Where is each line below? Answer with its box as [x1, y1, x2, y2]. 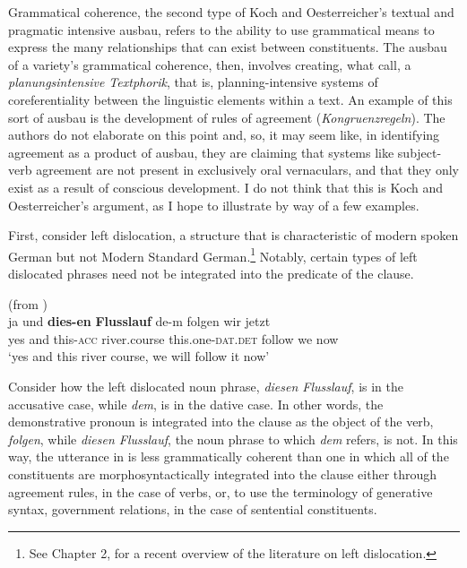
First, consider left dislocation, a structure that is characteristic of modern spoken [8, 226, 459, 245]
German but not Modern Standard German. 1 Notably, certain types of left [8, 244, 418, 265]
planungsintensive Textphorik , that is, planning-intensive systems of [8, 73, 378, 91]
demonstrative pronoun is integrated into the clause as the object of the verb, [8, 412, 434, 431]
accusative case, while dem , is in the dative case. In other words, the [8, 394, 384, 413]
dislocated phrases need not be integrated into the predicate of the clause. [8, 263, 414, 282]
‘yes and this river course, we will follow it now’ [8, 347, 270, 366]
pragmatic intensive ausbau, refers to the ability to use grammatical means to [8, 20, 435, 39]
